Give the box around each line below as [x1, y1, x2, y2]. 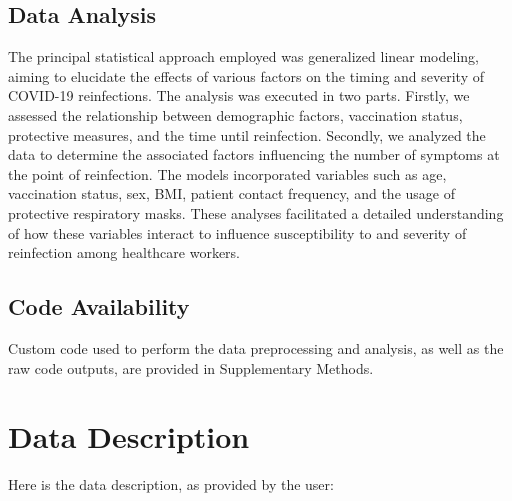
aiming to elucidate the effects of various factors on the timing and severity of [8, 65, 484, 86]
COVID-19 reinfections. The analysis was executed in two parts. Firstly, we [8, 85, 470, 106]
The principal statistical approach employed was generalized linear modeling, [8, 46, 479, 67]
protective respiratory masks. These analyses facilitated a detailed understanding [8, 202, 504, 223]
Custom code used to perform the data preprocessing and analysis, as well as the [8, 337, 504, 358]
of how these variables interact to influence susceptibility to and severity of [8, 222, 467, 243]
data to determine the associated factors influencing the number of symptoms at [8, 144, 500, 165]
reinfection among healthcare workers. [8, 242, 241, 263]
